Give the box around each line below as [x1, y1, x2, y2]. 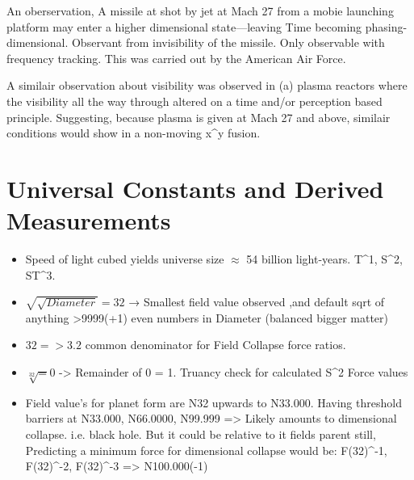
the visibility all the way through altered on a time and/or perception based [6, 92, 383, 109]
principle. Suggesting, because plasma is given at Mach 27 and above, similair [6, 108, 391, 125]
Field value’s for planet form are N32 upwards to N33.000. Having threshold [25, 394, 402, 411]
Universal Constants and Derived [6, 171, 384, 204]
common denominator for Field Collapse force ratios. [85, 336, 346, 353]
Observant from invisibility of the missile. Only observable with [71, 34, 385, 51]
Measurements [6, 204, 171, 237]
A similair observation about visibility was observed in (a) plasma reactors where [6, 77, 408, 94]
